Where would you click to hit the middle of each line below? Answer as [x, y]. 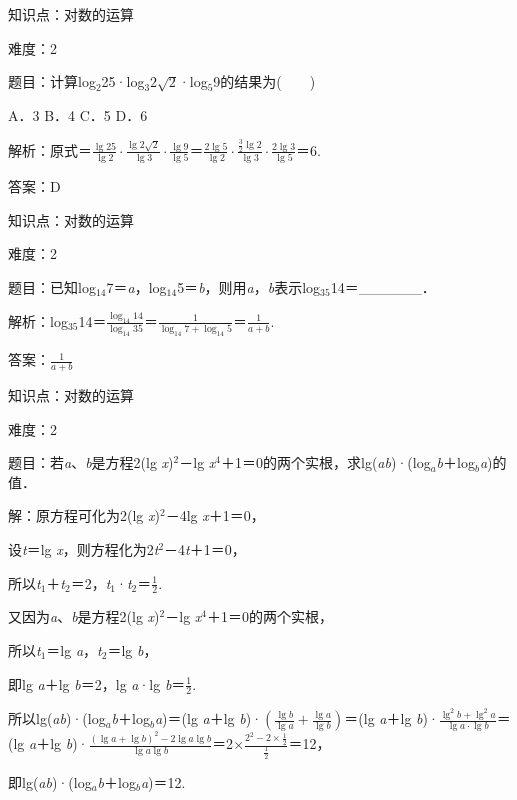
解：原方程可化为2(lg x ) [84, 515]
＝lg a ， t [74, 649]
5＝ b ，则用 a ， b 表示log [249, 287]
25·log [123, 81]
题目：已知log [52, 287]
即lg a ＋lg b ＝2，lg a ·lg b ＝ [97, 683]
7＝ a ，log [136, 287]
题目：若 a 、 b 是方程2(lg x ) [91, 462]
